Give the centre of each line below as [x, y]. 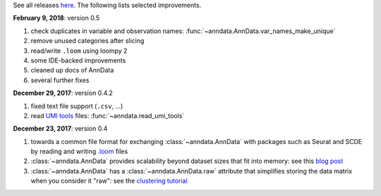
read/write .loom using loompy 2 [79, 51]
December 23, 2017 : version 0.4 [60, 129]
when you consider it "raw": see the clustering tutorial [109, 181]
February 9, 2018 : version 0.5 [56, 18]
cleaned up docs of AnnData [72, 70]
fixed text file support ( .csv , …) [77, 106]
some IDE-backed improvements [78, 60]
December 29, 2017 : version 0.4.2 [63, 93]
